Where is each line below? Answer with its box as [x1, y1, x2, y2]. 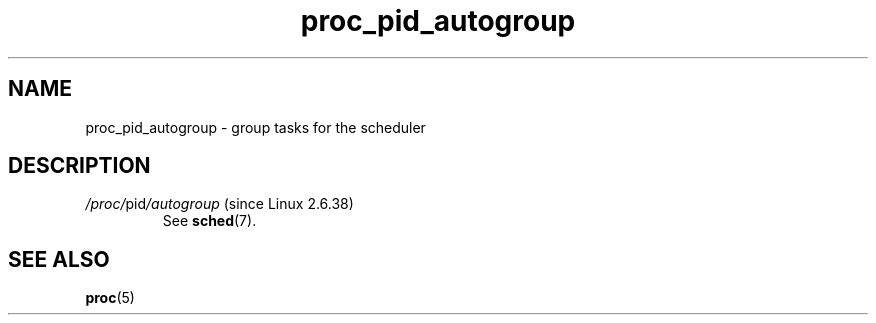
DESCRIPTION [8, 153, 151, 179]
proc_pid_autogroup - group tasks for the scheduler [85, 118, 426, 136]
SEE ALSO [8, 246, 110, 272]
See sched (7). [162, 212, 257, 230]
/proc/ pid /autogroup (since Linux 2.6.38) [85, 195, 354, 213]
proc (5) [85, 289, 135, 307]
